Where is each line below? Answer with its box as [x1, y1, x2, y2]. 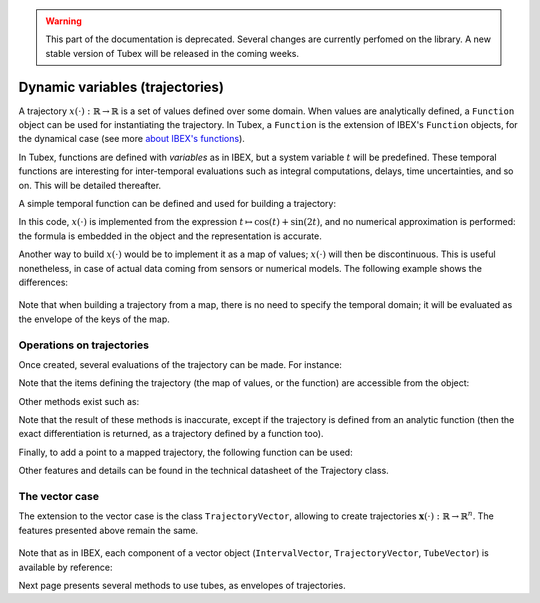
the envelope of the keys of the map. [18, 313, 170, 325]
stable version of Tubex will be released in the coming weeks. [45, 47, 300, 59]
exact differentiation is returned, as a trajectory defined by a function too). [18, 428, 324, 440]
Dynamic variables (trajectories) [18, 78, 225, 95]
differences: [18, 276, 69, 288]
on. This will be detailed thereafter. [18, 179, 162, 191]
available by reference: [18, 561, 113, 573]
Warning [45, 15, 82, 27]
